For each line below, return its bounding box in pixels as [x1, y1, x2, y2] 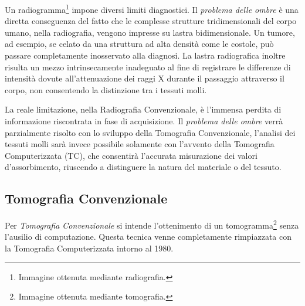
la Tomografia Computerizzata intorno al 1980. [5, 242, 174, 254]
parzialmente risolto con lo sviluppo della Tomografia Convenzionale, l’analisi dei [5, 126, 296, 138]
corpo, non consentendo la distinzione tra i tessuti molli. [5, 83, 207, 96]
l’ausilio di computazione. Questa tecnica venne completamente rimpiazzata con [5, 230, 292, 243]
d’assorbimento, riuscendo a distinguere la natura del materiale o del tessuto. [5, 161, 282, 173]
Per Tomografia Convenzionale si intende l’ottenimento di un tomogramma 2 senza [5, 217, 299, 231]
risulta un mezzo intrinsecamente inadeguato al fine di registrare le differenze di [5, 60, 291, 73]
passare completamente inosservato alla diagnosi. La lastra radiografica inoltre [5, 49, 286, 62]
